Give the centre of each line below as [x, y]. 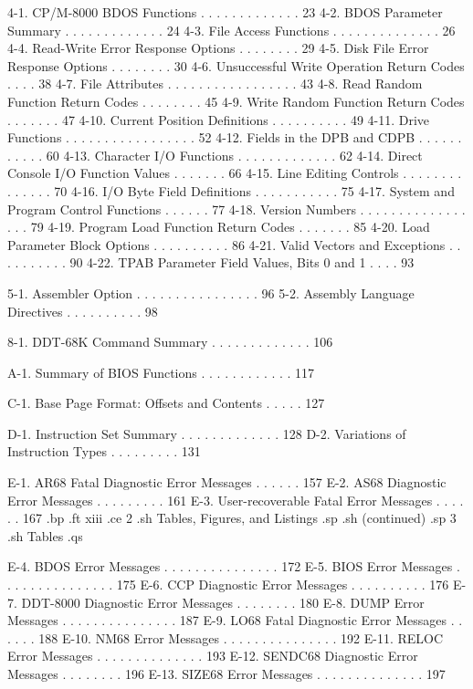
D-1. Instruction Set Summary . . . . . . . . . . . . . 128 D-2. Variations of [207, 433]
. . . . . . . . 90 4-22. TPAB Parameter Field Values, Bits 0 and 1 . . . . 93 [211, 262]
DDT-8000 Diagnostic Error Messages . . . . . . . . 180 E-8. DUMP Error [223, 602]
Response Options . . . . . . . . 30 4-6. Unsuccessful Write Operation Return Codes [236, 65]
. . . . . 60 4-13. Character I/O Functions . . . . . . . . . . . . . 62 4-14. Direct [215, 155]
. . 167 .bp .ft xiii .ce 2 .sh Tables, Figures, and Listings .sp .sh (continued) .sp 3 [232, 518]
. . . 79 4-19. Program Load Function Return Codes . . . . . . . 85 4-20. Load [219, 227]
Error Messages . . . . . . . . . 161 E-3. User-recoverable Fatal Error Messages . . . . [236, 500]
